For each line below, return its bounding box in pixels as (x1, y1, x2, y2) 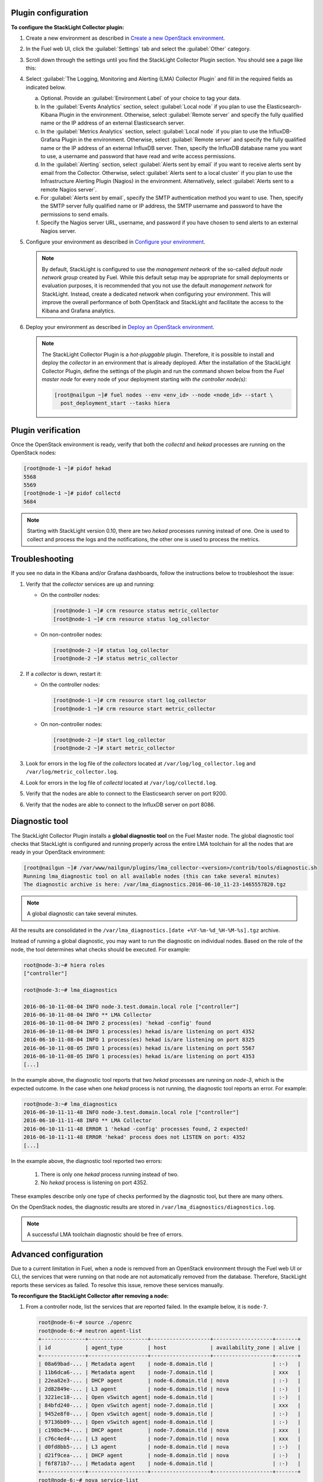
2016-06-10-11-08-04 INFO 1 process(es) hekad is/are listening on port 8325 (23, 1036, 255, 1043)
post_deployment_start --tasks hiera (60, 400, 170, 407)
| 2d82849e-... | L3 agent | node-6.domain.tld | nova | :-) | (38, 1385, 301, 1392)
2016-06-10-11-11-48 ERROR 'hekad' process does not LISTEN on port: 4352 (23, 1134, 246, 1141)
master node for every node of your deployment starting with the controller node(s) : (41, 375, 247, 382)
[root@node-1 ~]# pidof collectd (23, 490, 121, 497)
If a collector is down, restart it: (25, 670, 102, 677)
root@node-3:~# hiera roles (23, 962, 105, 969)
